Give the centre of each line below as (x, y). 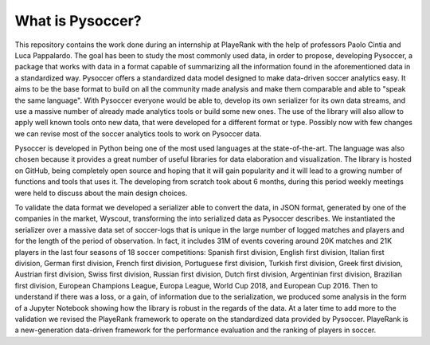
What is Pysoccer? (78, 21)
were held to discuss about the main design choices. (101, 193)
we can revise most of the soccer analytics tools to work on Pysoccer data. (138, 133)
